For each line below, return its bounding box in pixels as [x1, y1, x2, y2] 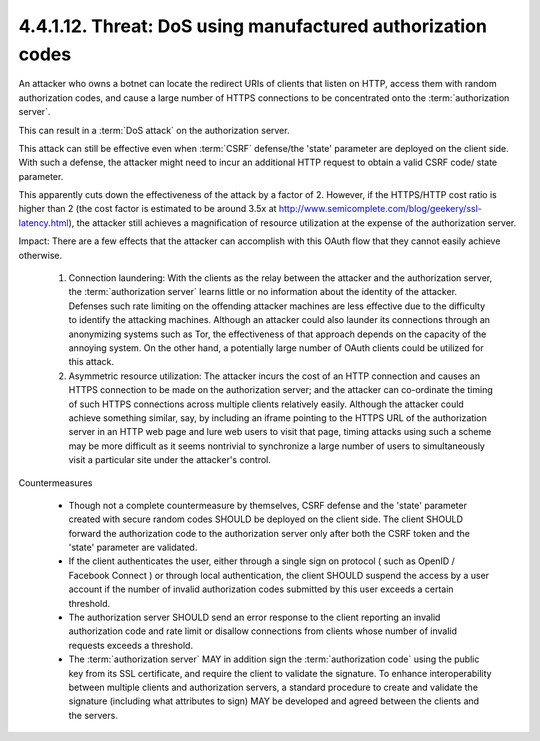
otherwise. [18, 249, 63, 261]
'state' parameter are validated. [68, 541, 198, 554]
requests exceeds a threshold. [68, 639, 194, 651]
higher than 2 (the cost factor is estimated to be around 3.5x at [18, 203, 277, 215]
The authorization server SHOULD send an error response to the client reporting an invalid [68, 611, 441, 624]
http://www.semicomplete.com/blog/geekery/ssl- [278, 203, 482, 215]
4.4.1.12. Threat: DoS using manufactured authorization [18, 15, 487, 37]
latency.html [18, 216, 69, 229]
